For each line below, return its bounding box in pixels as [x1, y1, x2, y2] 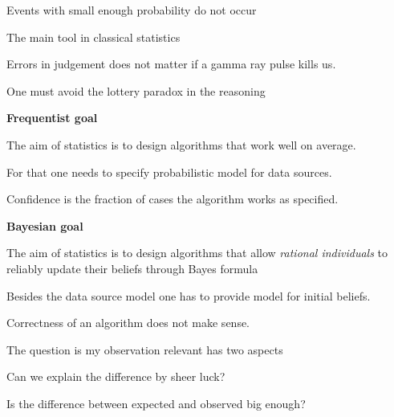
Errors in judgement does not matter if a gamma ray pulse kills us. [6, 55, 336, 72]
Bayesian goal [6, 217, 83, 234]
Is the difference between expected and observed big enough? [6, 395, 306, 411]
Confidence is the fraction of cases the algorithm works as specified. [6, 190, 339, 207]
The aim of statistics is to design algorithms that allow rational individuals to [6, 244, 388, 261]
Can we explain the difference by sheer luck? [6, 368, 225, 385]
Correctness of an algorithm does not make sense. [6, 314, 250, 331]
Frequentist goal [6, 109, 98, 126]
